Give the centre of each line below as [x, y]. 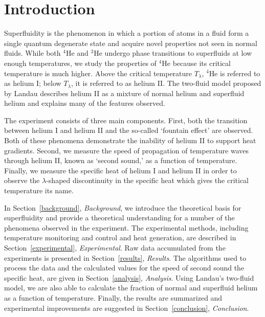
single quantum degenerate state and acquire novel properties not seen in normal [131, 43]
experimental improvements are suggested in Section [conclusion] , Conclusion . [127, 308]
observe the [22, 180]
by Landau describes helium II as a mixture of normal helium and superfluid [124, 93]
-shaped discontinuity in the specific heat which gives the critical [148, 180]
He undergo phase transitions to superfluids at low [173, 53]
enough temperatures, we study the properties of [80, 63]
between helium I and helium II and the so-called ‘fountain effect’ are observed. [129, 130]
